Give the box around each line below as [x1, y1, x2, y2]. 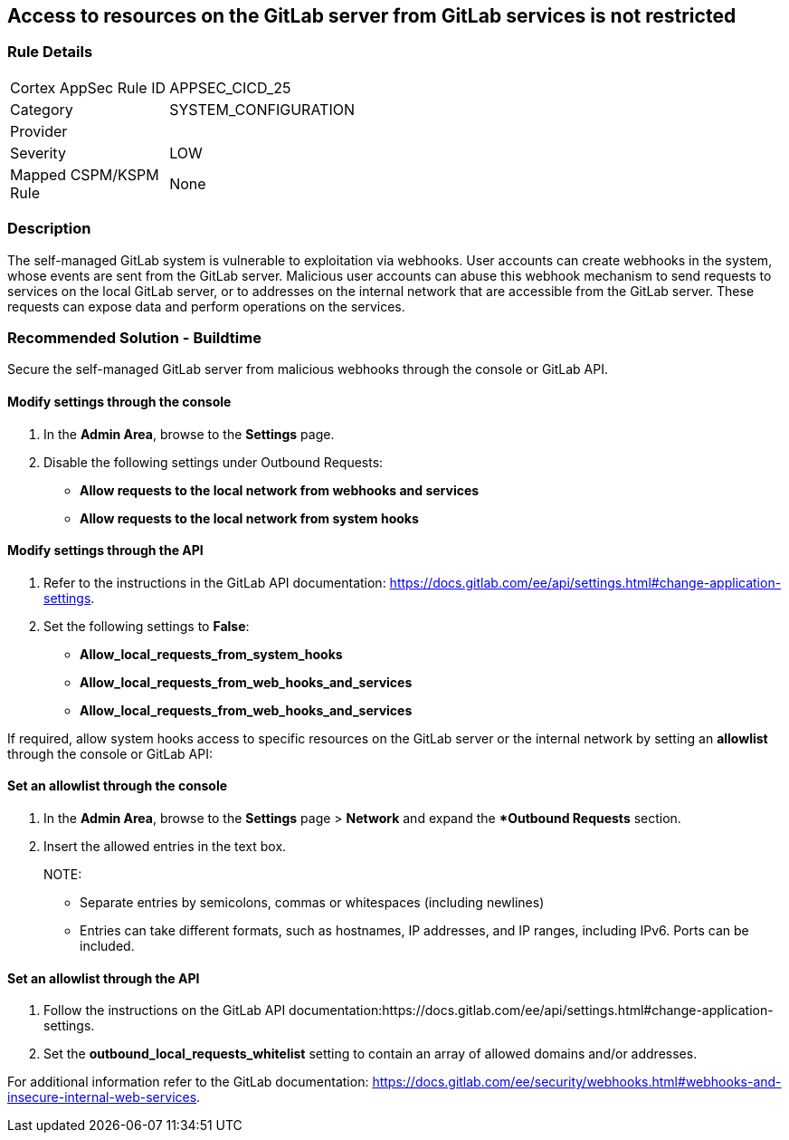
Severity [10, 143, 66, 162]
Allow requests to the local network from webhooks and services [80, 482, 480, 498]
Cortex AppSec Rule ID [10, 78, 166, 97]
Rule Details [7, 43, 93, 62]
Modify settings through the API [7, 542, 204, 559]
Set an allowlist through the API [7, 970, 200, 986]
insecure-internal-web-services [7, 1089, 197, 1106]
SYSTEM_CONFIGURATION [169, 100, 355, 119]
